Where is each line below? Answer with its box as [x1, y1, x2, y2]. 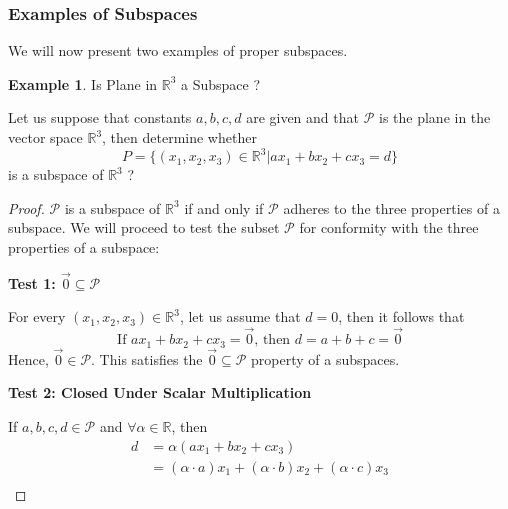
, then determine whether [102, 127, 257, 147]
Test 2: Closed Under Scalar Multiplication [8, 382, 312, 403]
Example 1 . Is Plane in [8, 73, 158, 94]
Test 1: [8, 272, 56, 293]
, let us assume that [179, 306, 301, 327]
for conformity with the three [299, 217, 479, 238]
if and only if [184, 197, 264, 218]
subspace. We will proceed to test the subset [8, 217, 280, 238]
